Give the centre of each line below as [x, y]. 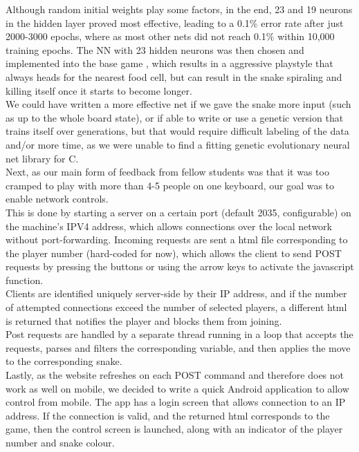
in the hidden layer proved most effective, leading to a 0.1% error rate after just [175, 22]
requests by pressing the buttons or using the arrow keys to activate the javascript [180, 266]
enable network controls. [57, 199]
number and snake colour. [60, 442]
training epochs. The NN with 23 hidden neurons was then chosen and [155, 49]
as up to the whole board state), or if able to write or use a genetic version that [175, 117]
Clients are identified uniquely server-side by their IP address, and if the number [176, 293]
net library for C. [42, 158]
